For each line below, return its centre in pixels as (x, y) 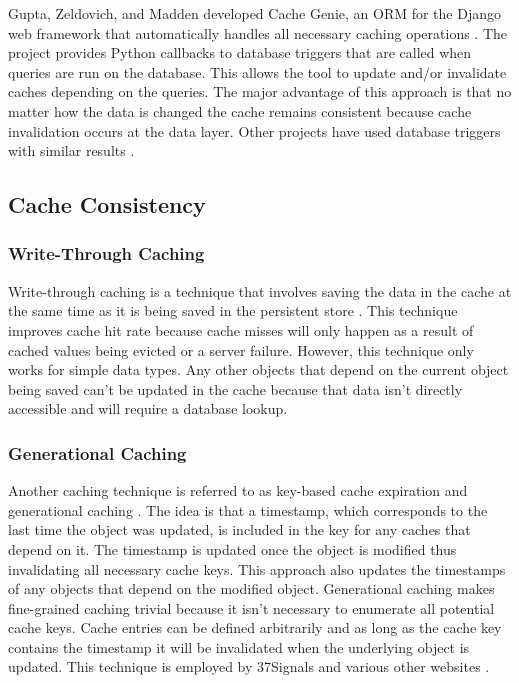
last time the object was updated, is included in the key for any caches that (239, 529)
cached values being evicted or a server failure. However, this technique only (241, 349)
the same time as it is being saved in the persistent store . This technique (233, 310)
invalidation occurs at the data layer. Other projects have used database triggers (254, 130)
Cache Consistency (107, 204)
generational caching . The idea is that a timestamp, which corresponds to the (248, 509)
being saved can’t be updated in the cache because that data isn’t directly (235, 388)
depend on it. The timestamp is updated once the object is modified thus (232, 548)
